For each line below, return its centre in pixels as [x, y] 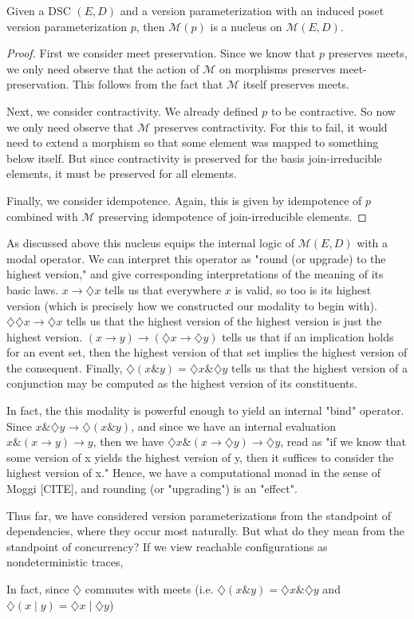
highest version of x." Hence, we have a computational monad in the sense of [194, 473]
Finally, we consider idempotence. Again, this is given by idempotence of [184, 200]
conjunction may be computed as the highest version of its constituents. [182, 383]
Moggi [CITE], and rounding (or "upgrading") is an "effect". [152, 489]
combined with [42, 216]
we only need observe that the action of [103, 68]
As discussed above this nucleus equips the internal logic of [151, 243]
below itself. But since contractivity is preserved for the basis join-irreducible [194, 158]
